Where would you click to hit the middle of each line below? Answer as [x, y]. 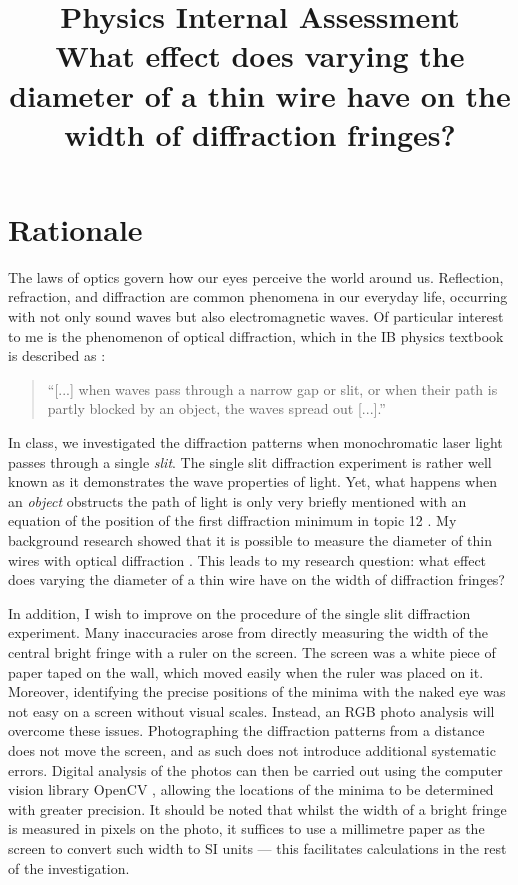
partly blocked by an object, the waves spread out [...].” [216, 408]
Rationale [75, 228]
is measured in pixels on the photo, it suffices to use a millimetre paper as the [246, 828]
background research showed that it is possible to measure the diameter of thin [250, 540]
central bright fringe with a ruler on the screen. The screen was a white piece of [252, 651]
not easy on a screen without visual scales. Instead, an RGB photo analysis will [251, 710]
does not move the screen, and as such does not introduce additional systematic [252, 749]
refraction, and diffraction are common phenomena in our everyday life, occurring [258, 296]
